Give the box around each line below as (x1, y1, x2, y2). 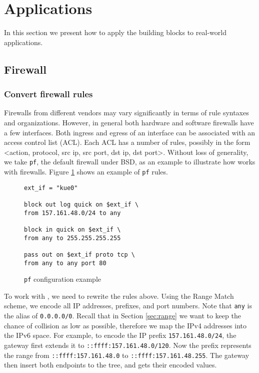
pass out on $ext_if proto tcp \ (24, 251, 135, 258)
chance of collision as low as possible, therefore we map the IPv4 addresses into (4, 320, 247, 330)
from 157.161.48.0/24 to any (24, 209, 121, 217)
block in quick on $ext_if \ (24, 226, 121, 233)
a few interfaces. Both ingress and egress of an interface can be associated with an (4, 127, 255, 137)
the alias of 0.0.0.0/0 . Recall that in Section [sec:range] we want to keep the (4, 310, 241, 321)
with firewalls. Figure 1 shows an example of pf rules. (4, 166, 168, 176)
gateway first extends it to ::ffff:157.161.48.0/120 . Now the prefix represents (4, 339, 251, 350)
